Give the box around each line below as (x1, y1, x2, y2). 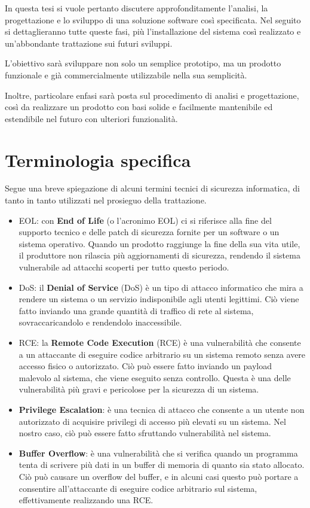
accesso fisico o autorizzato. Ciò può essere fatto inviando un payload (19, 360, 272, 372)
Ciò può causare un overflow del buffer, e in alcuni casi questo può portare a (19, 470, 299, 482)
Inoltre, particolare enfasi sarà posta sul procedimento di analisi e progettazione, (5, 89, 299, 101)
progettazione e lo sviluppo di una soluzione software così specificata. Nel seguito (5, 13, 301, 26)
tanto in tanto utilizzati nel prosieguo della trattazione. (5, 194, 207, 206)
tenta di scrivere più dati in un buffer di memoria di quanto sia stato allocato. (19, 458, 305, 471)
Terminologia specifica (5, 147, 191, 172)
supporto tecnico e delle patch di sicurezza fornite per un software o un (19, 226, 280, 238)
